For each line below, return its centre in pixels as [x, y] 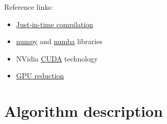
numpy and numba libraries [59, 41]
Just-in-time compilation [55, 24]
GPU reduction [40, 76]
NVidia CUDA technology [57, 58]
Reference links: [29, 7]
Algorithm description [83, 111]
